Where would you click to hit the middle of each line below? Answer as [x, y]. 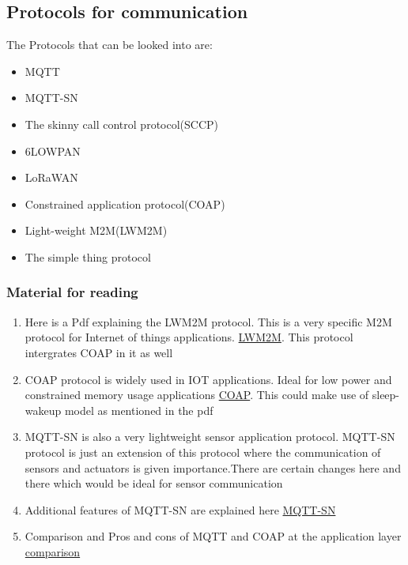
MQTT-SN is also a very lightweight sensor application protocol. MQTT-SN [210, 437]
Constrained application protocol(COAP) [125, 203]
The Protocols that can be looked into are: [110, 45]
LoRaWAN [51, 177]
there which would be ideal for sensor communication [154, 483]
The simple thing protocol [88, 256]
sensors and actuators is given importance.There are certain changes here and [213, 467]
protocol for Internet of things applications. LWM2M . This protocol [189, 337]
